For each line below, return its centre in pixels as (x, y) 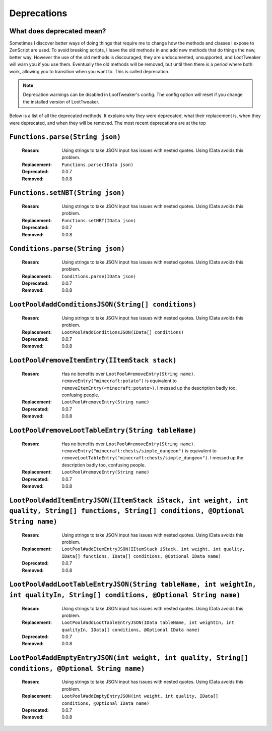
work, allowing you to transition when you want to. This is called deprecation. (89, 71)
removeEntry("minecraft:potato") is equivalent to (119, 381)
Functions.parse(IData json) (97, 165)
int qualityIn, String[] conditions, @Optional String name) (125, 595)
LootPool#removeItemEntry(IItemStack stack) (93, 360)
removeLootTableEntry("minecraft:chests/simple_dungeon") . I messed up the (153, 458)
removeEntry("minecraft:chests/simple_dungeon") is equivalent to (139, 451)
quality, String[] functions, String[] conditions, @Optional (127, 511)
